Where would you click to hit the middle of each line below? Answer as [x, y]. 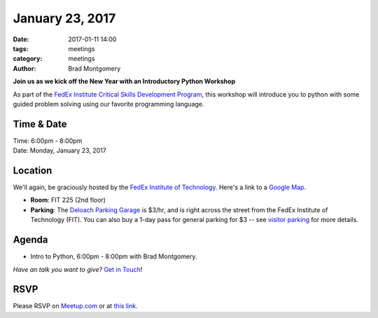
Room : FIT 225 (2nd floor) [68, 200]
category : [28, 59]
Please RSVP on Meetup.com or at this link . [75, 306]
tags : [21, 48]
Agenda [30, 240]
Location [33, 171]
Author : [24, 68]
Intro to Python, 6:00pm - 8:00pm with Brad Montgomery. [114, 256]
